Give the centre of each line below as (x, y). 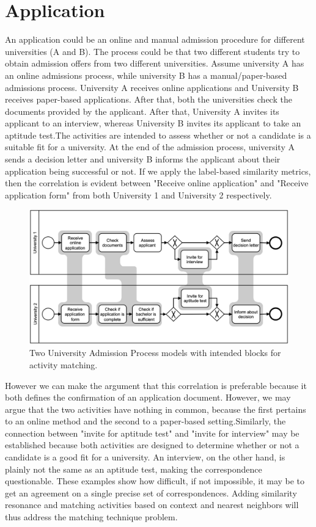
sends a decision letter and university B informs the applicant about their (143, 159)
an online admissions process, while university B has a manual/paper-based (146, 75)
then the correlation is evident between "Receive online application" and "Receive (157, 183)
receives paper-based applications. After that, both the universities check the (149, 99)
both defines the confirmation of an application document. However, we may (148, 397)
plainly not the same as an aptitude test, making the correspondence (134, 469)
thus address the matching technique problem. (91, 517)
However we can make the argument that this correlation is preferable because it (156, 385)
